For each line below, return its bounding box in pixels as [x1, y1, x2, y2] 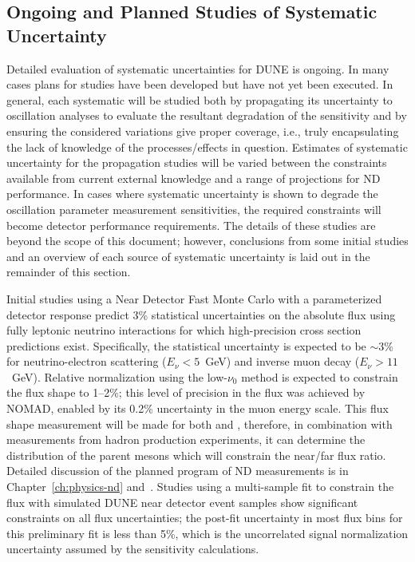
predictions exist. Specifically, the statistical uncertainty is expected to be [6, 337, 366, 354]
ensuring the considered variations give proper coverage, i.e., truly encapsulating [6, 122, 399, 139]
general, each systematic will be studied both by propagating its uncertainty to [6, 91, 393, 108]
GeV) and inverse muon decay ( [205, 353, 360, 370]
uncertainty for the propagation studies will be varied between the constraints [6, 154, 387, 171]
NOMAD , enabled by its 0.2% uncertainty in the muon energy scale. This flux [6, 400, 389, 417]
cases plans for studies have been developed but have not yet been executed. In [6, 76, 393, 93]
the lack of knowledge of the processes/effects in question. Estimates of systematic [6, 138, 408, 155]
